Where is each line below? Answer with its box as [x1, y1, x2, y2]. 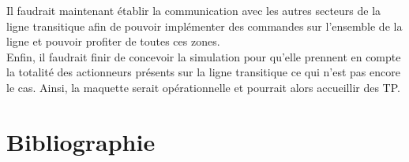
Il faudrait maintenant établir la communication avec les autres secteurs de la [6, 2, 381, 18]
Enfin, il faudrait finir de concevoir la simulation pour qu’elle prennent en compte [6, 48, 401, 64]
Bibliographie [6, 125, 156, 157]
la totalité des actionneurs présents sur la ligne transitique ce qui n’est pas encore [6, 64, 400, 80]
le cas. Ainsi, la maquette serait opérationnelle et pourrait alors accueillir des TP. [6, 79, 400, 95]
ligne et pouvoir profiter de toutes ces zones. [6, 33, 220, 50]
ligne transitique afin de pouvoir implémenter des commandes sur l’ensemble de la [6, 17, 403, 34]
